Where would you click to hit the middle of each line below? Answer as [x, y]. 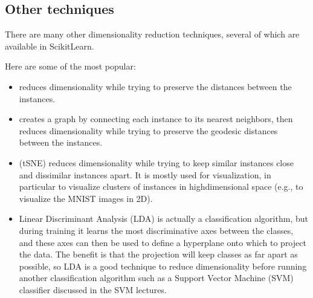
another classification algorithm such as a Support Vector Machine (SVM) [156, 278]
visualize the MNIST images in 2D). [86, 198]
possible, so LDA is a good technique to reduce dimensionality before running [163, 266]
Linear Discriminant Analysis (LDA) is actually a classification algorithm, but [163, 219]
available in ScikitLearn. [50, 46]
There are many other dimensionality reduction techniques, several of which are [152, 34]
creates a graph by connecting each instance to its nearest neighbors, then [156, 119]
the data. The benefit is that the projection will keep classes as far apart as [158, 254]
